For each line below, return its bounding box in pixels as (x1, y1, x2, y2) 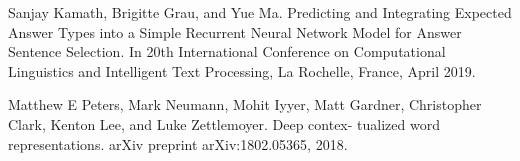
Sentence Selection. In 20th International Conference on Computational (8, 41, 446, 62)
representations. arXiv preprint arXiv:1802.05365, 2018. (8, 133, 348, 154)
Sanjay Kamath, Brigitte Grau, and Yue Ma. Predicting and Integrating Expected (8, 2, 512, 22)
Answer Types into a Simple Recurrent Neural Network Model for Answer (8, 21, 462, 42)
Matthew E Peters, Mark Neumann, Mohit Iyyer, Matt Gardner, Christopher (8, 94, 482, 115)
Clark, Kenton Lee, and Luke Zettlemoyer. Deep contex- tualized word (8, 113, 440, 134)
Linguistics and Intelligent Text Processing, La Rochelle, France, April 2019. (8, 60, 476, 81)
